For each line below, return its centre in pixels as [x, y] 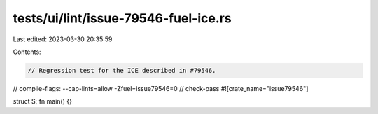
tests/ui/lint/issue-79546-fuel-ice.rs [122, 18]
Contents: [27, 52]
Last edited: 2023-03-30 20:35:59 [63, 39]
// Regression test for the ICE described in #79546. [122, 70]
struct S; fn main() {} [43, 101]
